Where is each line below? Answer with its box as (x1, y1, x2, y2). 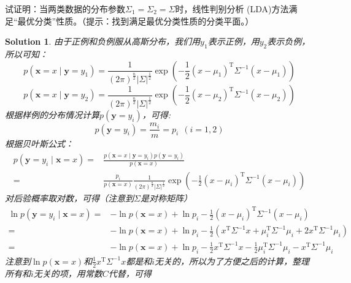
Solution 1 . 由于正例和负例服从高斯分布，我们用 (5, 35, 201, 48)
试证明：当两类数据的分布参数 (5, 2, 125, 15)
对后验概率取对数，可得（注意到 (5, 192, 134, 205)
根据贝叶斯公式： (5, 137, 74, 150)
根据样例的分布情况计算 (5, 108, 99, 121)
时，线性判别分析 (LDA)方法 (175, 2, 289, 15)
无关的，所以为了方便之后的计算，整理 (155, 254, 309, 267)
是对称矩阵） (140, 192, 192, 205)
